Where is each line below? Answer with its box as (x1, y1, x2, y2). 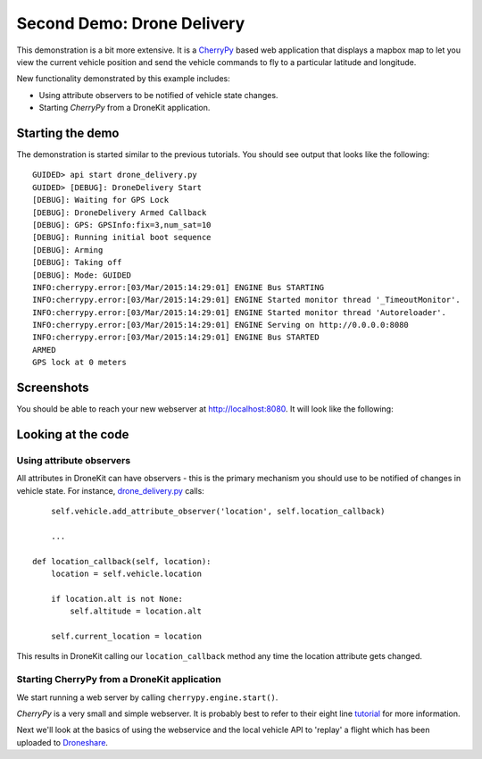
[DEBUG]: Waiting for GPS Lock (32, 195, 170, 205)
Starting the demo (16, 125, 120, 140)
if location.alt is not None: (50, 594, 183, 604)
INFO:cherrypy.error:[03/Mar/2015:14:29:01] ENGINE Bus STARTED (32, 332, 320, 343)
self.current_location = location (50, 631, 203, 642)
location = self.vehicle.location (50, 569, 203, 580)
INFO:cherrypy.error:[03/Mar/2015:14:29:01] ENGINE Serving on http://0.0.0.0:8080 (32, 320, 410, 330)
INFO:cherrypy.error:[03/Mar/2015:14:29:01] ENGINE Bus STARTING (32, 282, 325, 292)
